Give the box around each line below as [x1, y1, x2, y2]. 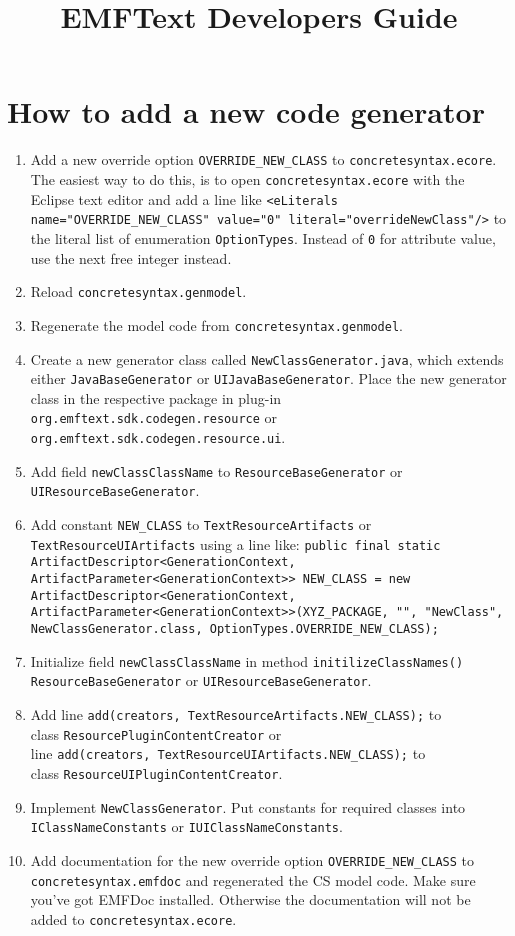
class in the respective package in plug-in [30, 387, 282, 408]
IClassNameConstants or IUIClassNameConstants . [30, 816, 343, 837]
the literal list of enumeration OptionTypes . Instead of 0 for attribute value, [30, 227, 496, 248]
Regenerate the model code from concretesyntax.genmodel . [30, 314, 403, 335]
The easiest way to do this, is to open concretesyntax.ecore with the [30, 168, 465, 189]
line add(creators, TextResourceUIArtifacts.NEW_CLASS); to [30, 743, 426, 764]
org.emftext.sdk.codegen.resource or [30, 407, 278, 428]
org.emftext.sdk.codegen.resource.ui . [30, 427, 286, 448]
